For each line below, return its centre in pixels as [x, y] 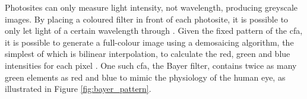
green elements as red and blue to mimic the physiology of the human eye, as [145, 77]
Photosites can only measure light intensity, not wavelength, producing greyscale [151, 7]
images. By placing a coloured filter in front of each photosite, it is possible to [147, 19]
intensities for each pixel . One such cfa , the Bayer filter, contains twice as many [151, 65]
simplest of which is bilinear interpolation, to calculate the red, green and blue [148, 54]
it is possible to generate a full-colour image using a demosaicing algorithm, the [149, 42]
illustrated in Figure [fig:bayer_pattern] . [78, 89]
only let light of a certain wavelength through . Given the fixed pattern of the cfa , [154, 31]
